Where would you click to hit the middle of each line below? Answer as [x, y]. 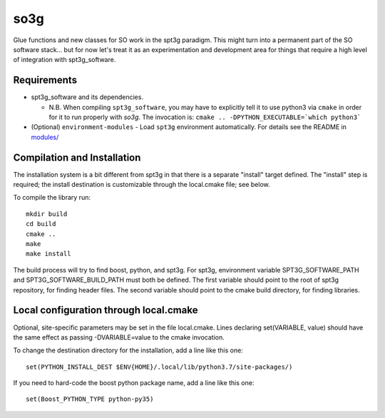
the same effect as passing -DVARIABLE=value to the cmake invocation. [119, 337]
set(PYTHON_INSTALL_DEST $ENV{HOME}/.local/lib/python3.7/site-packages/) [159, 367]
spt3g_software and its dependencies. [87, 97]
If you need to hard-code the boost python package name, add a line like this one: [134, 383]
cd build [41, 224]
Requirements [45, 80]
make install [48, 254]
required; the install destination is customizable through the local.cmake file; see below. [142, 185]
